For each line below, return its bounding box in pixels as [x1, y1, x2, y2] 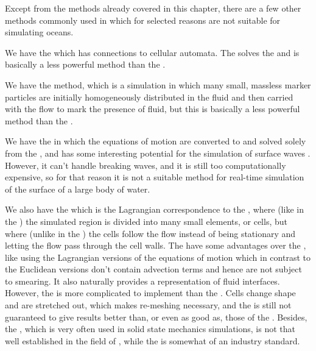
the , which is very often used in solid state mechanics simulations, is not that [5, 322, 296, 335]
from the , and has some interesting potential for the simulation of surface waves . [5, 146, 311, 159]
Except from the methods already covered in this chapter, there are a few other [5, 2, 301, 14]
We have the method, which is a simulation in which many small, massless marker [5, 78, 311, 91]
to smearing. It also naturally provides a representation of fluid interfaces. [5, 274, 280, 287]
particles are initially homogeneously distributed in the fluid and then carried [5, 90, 293, 103]
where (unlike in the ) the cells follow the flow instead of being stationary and [5, 227, 296, 239]
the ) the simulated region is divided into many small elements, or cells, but [5, 214, 287, 227]
